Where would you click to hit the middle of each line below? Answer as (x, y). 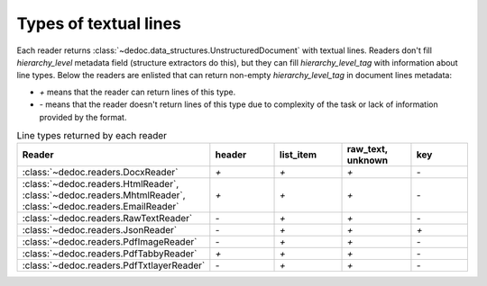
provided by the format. (83, 117)
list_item (299, 155)
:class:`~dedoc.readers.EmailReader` (101, 207)
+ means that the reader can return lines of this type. (138, 92)
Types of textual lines (99, 23)
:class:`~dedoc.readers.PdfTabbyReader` (110, 254)
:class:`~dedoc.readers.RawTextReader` (107, 219)
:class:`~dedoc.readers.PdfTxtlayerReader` (114, 265)
